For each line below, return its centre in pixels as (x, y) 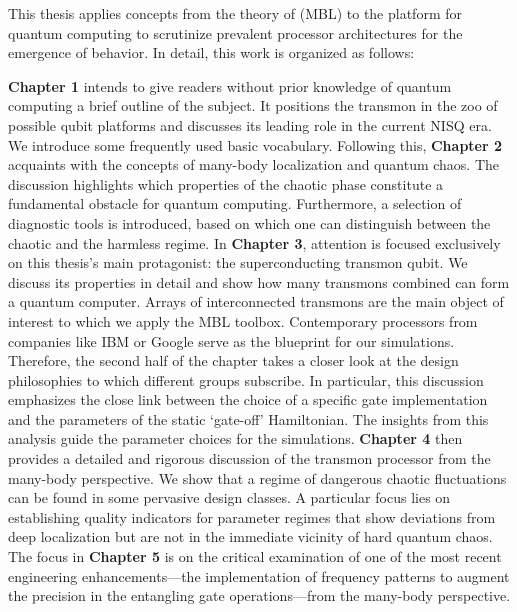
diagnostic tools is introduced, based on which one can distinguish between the (249, 222)
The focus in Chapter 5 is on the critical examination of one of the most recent (255, 556)
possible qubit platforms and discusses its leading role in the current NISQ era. (250, 124)
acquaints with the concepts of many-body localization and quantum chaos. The (254, 164)
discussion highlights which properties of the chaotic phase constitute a (226, 183)
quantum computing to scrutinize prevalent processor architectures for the (235, 32)
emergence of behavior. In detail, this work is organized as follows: (211, 52)
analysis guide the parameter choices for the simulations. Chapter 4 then (235, 438)
